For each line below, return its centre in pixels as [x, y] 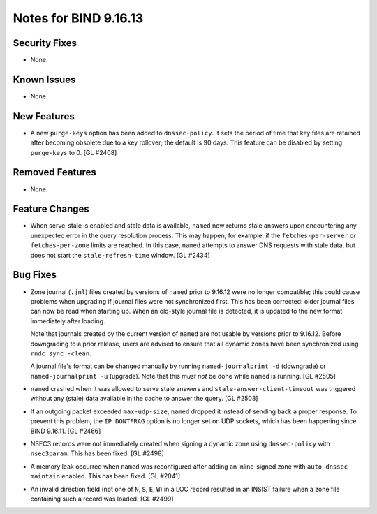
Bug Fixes [35, 275]
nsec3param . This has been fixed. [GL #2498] [97, 453]
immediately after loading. [68, 321]
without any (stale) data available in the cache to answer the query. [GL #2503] [144, 399]
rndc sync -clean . [61, 353]
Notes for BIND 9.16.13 [78, 18]
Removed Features [55, 172]
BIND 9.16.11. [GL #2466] [66, 431]
